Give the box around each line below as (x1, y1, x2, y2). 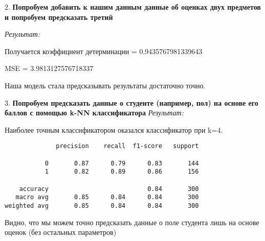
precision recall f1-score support (56, 142, 199, 150)
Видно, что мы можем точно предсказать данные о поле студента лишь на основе (5, 216, 259, 227)
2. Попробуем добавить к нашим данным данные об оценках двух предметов (5, 2, 261, 12)
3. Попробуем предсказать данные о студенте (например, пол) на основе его (5, 97, 258, 108)
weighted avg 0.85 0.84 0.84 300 (5, 202, 199, 209)
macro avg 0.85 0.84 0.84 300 (15, 194, 199, 201)
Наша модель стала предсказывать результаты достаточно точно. (5, 80, 206, 90)
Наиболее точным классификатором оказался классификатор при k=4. (5, 124, 223, 135)
